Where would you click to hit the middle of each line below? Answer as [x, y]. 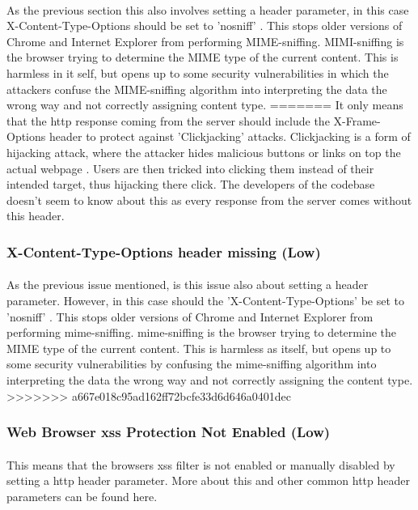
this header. [36, 216]
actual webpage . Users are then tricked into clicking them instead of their [190, 168]
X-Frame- [357, 120]
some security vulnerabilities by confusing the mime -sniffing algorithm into [192, 364]
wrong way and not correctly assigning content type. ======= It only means [205, 105]
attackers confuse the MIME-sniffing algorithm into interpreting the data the [197, 89]
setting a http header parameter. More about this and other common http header [208, 480]
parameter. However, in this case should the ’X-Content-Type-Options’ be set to [206, 300]
